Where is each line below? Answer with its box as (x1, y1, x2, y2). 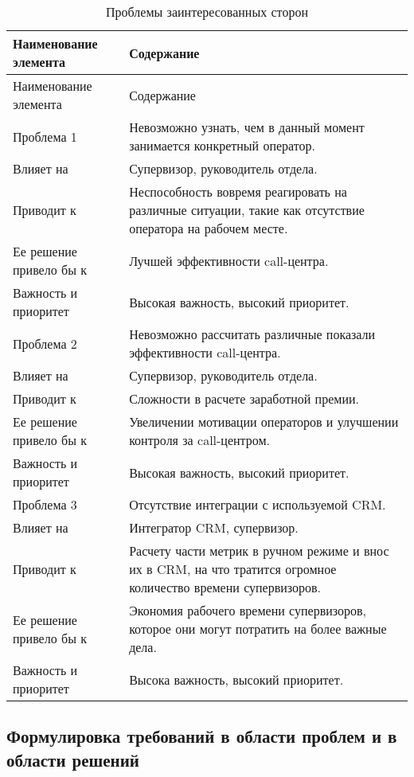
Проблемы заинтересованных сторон (106, 2, 308, 21)
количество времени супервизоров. (129, 578, 322, 596)
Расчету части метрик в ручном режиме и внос (129, 541, 389, 560)
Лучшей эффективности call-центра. (129, 251, 329, 270)
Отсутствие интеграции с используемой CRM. (129, 495, 386, 513)
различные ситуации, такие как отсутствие (129, 201, 365, 219)
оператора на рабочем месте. (129, 219, 288, 237)
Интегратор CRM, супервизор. (129, 518, 299, 537)
